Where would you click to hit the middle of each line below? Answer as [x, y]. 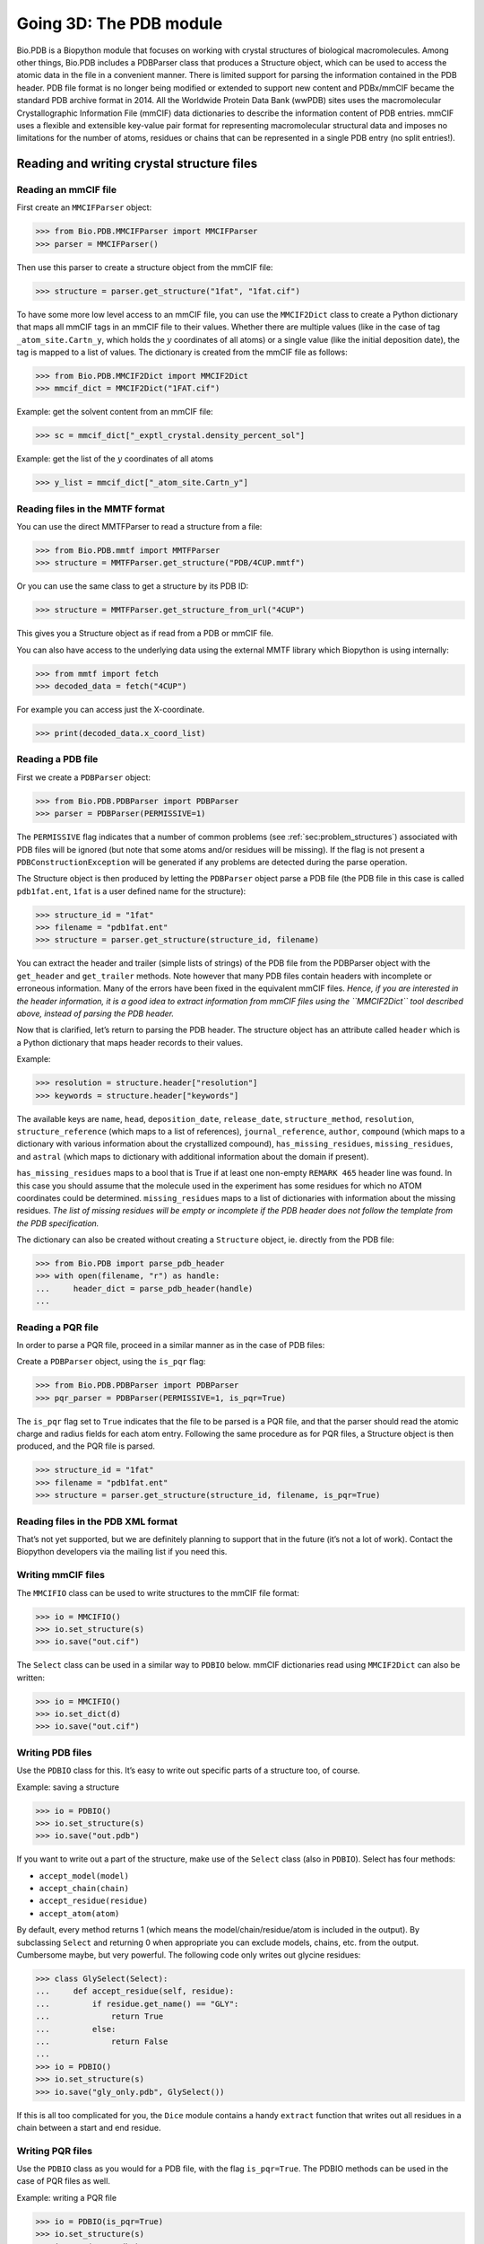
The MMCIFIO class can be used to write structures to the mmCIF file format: [158, 1592]
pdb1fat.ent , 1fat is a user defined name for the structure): [131, 891]
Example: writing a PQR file [66, 2197]
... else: [76, 2029]
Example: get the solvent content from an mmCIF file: [115, 412]
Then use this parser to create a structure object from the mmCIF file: [145, 267]
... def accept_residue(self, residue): [135, 1991]
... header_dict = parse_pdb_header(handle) [144, 1289]
